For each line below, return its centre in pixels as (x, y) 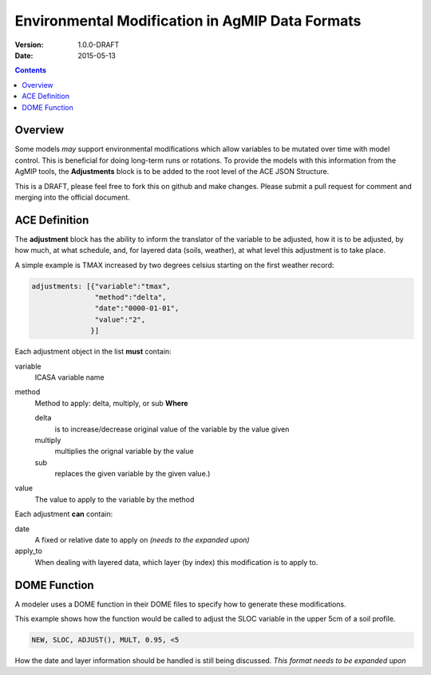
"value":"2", (120, 320)
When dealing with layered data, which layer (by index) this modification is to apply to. (176, 562)
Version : (29, 45)
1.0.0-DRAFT (99, 45)
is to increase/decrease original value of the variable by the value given (172, 429)
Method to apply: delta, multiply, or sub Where (111, 403)
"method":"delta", (130, 298)
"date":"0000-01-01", (137, 308)
